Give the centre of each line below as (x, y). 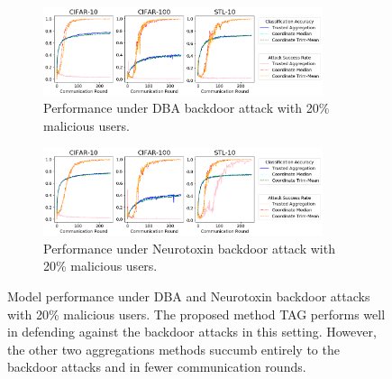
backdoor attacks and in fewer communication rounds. (157, 367)
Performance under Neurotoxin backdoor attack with (189, 248)
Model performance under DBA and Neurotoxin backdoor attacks (189, 296)
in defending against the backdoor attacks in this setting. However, (192, 332)
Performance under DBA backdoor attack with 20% (187, 108)
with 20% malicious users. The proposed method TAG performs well (196, 314)
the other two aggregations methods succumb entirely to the (173, 349)
